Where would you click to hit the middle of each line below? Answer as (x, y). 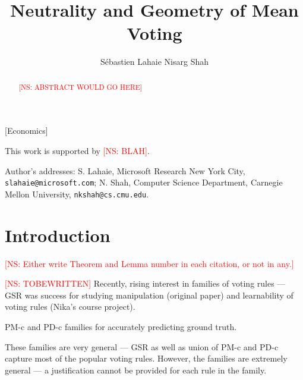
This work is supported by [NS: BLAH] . (77, 150)
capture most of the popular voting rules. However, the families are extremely (146, 358)
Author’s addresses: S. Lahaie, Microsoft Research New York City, (125, 170)
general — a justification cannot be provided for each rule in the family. (136, 370)
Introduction (58, 235)
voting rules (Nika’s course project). (70, 307)
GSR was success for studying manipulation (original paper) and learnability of (149, 295)
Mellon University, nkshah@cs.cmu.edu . (77, 194)
